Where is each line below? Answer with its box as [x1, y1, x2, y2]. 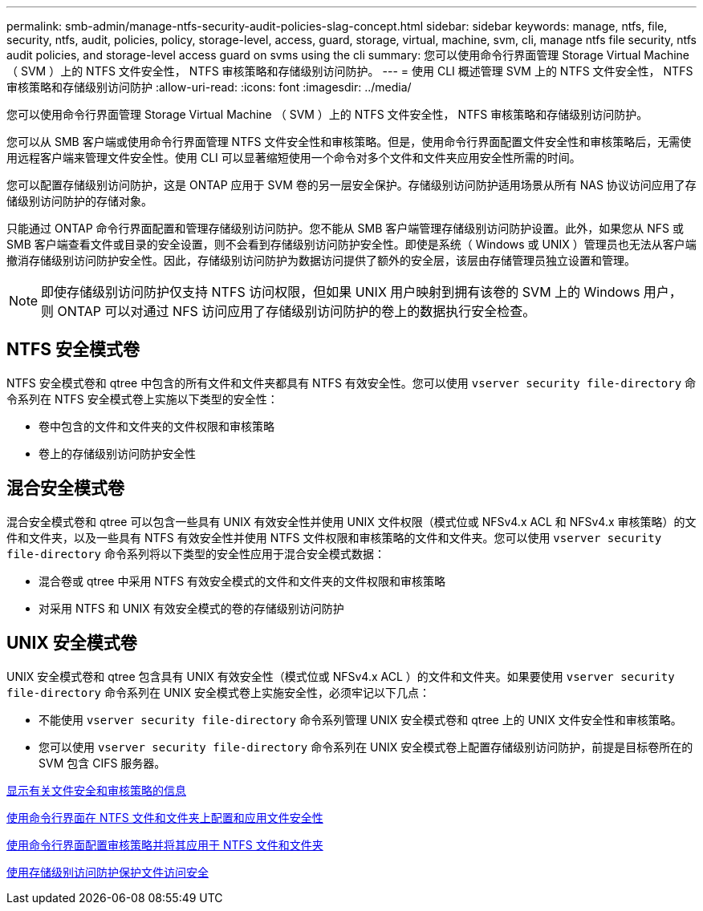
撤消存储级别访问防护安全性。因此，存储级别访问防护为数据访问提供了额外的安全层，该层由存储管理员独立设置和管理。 [6, 253, 636, 267]
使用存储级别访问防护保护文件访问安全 [6, 864, 209, 879]
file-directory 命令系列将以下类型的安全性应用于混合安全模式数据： [6, 546, 385, 561]
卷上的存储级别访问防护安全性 [39, 446, 196, 460]
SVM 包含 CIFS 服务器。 [39, 755, 166, 770]
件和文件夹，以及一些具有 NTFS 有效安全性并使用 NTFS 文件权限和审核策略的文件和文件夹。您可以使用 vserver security [6, 530, 662, 545]
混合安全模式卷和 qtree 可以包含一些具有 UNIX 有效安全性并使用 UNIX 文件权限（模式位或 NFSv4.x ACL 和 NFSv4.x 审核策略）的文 [6, 514, 697, 528]
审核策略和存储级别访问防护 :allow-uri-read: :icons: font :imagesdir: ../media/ [6, 80, 412, 94]
